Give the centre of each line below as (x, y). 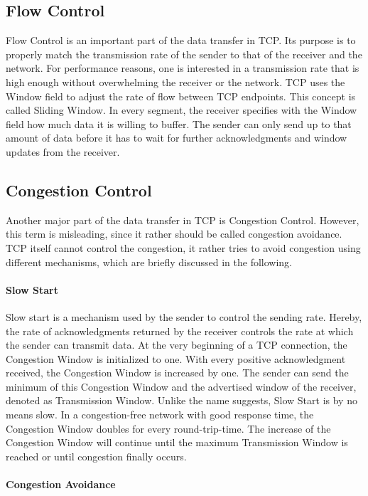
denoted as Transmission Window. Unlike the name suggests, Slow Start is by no (182, 400)
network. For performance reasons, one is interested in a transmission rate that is (183, 68)
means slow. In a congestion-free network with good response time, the (160, 415)
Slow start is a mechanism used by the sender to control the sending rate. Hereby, (184, 316)
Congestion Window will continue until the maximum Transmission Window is (177, 442)
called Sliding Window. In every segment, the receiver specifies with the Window (182, 110)
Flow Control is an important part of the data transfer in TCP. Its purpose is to (181, 40)
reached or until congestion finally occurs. (96, 456)
